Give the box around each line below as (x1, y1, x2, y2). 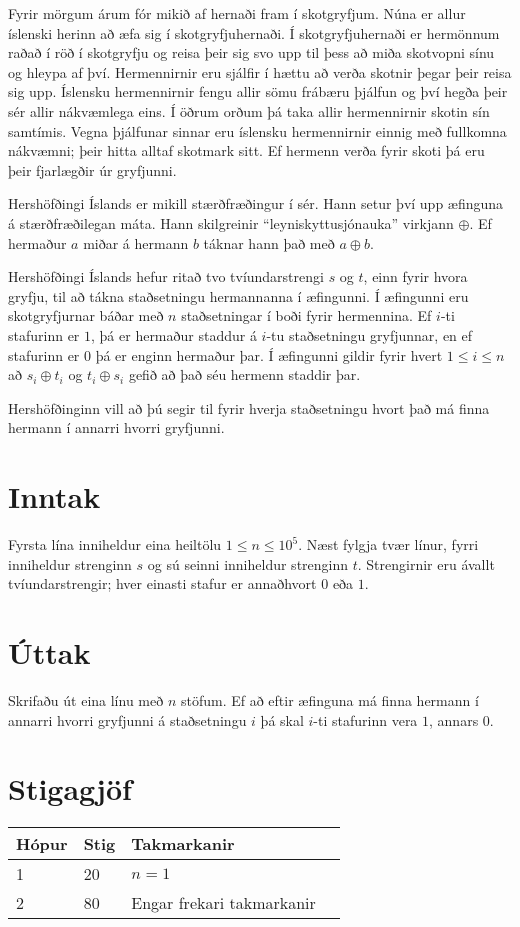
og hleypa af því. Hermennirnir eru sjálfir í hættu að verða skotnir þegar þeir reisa (8, 61, 512, 82)
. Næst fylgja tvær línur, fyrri (298, 534, 479, 554)
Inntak (8, 476, 101, 517)
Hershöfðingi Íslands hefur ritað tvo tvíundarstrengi (8, 266, 324, 287)
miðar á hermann (83, 232, 189, 253)
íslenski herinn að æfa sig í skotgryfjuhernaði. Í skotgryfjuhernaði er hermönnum (8, 22, 500, 43)
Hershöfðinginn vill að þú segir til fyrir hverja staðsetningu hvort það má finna (8, 397, 490, 418)
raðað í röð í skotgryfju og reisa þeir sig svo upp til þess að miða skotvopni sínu (8, 42, 495, 63)
